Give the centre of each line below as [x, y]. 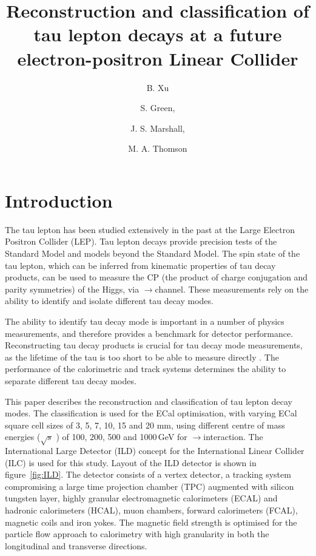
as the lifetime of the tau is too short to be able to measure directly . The [142, 357]
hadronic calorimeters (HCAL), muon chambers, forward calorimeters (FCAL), [151, 510]
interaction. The [233, 437]
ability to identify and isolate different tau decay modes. [109, 301]
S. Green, [158, 108]
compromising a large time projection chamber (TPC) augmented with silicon [150, 486]
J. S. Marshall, [158, 128]
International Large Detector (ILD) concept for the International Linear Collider [155, 451]
